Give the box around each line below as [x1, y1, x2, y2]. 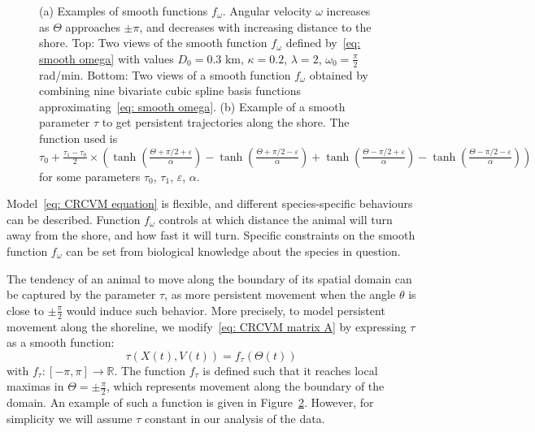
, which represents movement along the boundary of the [106, 378, 385, 395]
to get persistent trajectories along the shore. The [102, 114, 350, 131]
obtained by [309, 66, 368, 83]
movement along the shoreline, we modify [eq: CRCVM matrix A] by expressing [7, 318, 407, 335]
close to [7, 301, 44, 318]
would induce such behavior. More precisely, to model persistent [66, 301, 385, 318]
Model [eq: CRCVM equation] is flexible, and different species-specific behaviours [7, 195, 413, 212]
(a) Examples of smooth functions [39, 2, 208, 19]
